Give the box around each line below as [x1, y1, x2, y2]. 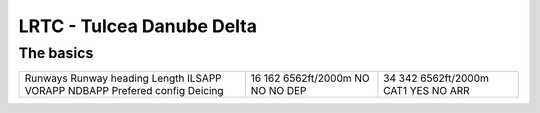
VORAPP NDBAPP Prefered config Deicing [24, 84, 224, 98]
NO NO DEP [250, 84, 307, 98]
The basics [18, 44, 94, 62]
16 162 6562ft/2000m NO [250, 71, 370, 85]
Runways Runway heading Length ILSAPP [24, 71, 222, 85]
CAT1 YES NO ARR [383, 84, 470, 98]
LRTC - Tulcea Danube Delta [18, 15, 257, 37]
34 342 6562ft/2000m [383, 71, 490, 85]
